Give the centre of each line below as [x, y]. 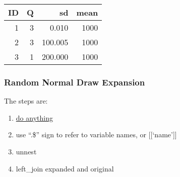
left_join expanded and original [65, 168]
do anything [34, 117]
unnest [26, 151]
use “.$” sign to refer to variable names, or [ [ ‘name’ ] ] [96, 135]
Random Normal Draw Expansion [75, 82]
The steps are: [26, 101]
